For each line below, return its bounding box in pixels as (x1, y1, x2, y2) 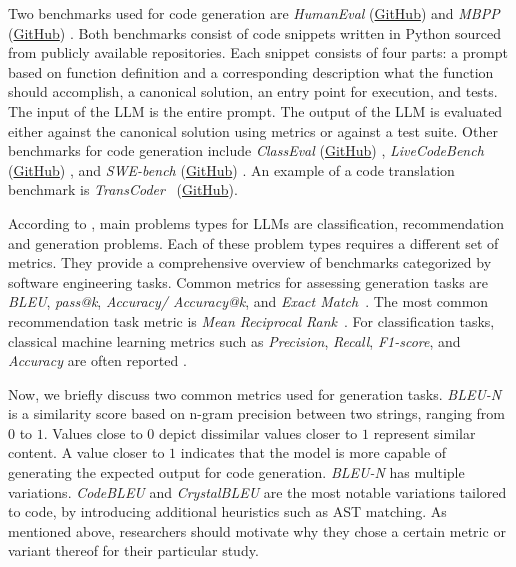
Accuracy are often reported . (8, 350, 187, 371)
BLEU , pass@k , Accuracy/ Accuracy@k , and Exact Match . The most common (8, 291, 489, 312)
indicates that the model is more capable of (180, 442, 447, 463)
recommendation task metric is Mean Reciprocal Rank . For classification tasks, (8, 310, 495, 331)
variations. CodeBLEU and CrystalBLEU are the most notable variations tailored (8, 481, 507, 502)
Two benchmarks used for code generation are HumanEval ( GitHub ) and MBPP (8, 3, 500, 23)
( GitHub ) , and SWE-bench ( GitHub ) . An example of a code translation (8, 159, 455, 180)
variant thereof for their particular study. (8, 540, 259, 561)
